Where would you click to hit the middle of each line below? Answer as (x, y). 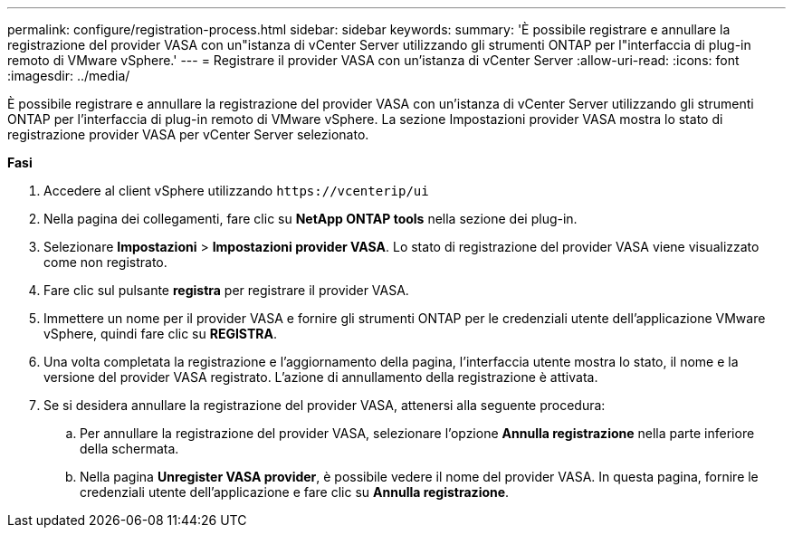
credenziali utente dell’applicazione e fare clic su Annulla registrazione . (295, 492)
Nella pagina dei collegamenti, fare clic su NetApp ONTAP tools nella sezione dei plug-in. (311, 219)
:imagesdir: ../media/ (69, 76)
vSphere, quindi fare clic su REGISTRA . (160, 334)
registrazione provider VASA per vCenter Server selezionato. (188, 134)
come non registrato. (105, 262)
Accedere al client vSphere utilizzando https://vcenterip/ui (236, 191)
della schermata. (129, 449)
